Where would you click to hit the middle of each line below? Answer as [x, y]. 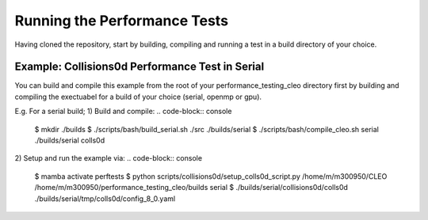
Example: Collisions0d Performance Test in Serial [139, 67]
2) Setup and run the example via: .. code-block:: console [108, 158]
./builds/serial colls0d [70, 140]
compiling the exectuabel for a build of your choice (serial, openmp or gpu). [138, 97]
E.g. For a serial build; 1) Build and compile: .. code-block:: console [123, 112]
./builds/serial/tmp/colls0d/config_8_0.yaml [105, 199]
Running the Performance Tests [122, 21]
